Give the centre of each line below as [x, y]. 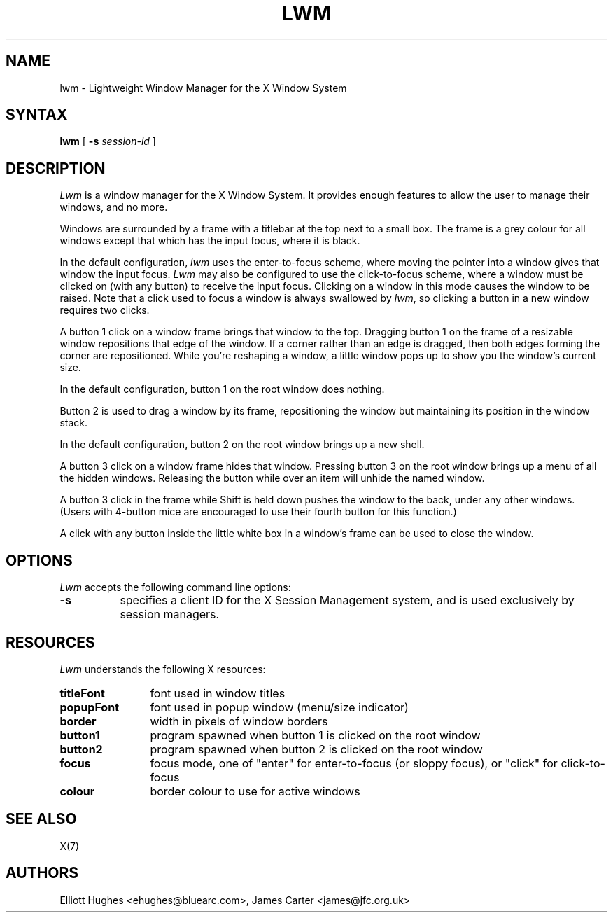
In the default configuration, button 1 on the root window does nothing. [222, 389]
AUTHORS [42, 873]
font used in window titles [218, 693]
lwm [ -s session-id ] [108, 141]
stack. [74, 423]
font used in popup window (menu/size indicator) [279, 707]
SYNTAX [37, 115]
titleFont [82, 693]
